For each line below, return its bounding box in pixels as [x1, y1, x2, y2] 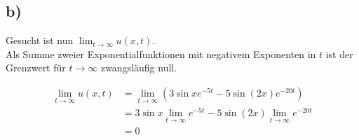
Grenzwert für [6, 60, 66, 75]
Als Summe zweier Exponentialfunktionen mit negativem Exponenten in [6, 46, 316, 61]
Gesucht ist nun [6, 33, 74, 48]
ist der [325, 46, 353, 61]
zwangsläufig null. [100, 60, 177, 75]
